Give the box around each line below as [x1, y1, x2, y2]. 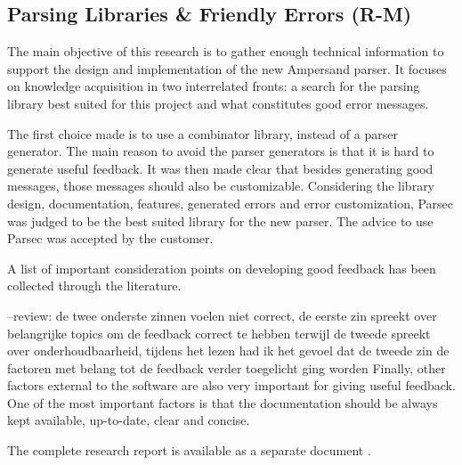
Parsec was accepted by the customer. [7, 229, 214, 248]
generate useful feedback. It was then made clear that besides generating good [7, 159, 434, 177]
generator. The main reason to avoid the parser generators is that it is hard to [7, 142, 434, 160]
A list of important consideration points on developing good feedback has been [7, 258, 436, 277]
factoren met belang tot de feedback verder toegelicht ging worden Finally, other [7, 358, 446, 377]
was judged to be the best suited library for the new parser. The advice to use [7, 211, 434, 230]
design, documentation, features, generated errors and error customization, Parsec [7, 193, 454, 212]
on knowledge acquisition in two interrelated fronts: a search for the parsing [7, 77, 420, 95]
